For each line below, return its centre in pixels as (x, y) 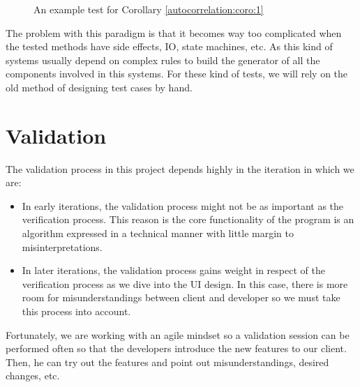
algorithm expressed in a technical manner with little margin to (158, 233)
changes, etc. (33, 375)
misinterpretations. (62, 246)
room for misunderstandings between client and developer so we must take (181, 297)
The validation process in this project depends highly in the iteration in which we (180, 168)
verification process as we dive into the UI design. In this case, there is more (185, 283)
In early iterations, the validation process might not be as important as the (183, 205)
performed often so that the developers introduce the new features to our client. (176, 348)
